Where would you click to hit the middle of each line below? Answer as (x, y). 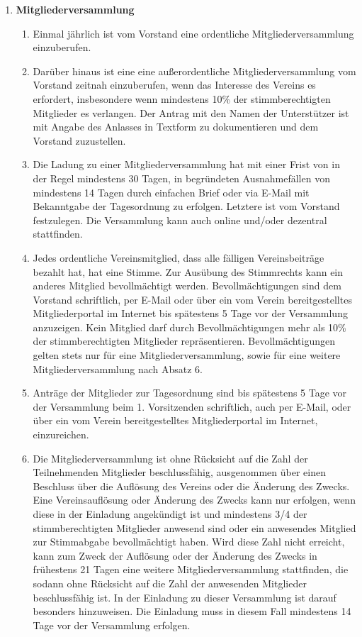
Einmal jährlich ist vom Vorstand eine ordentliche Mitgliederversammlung (193, 33)
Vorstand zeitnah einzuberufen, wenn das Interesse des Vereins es (174, 85)
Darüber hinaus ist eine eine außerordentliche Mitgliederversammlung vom (194, 71)
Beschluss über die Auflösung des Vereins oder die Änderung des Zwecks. (191, 486)
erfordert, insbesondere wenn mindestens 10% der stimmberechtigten (182, 98)
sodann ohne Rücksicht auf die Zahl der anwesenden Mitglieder (170, 583)
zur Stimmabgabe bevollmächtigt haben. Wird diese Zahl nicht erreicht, (189, 542)
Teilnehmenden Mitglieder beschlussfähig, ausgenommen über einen (179, 472)
